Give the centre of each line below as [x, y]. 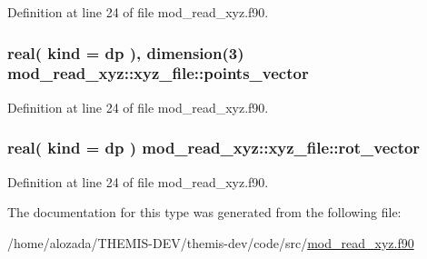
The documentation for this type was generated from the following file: [204, 212]
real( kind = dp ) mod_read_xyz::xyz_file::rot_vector [214, 148]
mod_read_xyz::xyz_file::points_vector [158, 73]
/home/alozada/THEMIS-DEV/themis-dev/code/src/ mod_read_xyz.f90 [211, 242]
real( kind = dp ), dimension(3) [126, 52]
